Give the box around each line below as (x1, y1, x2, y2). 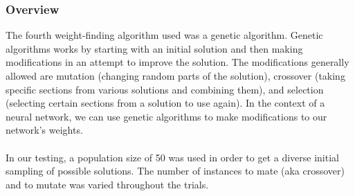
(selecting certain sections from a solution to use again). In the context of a (6, 96, 325, 110)
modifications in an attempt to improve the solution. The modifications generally (6, 55, 349, 69)
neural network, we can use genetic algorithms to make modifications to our (6, 109, 327, 123)
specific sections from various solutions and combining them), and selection (6, 82, 324, 96)
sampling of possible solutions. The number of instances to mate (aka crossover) (6, 163, 345, 178)
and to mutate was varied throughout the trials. (6, 177, 209, 191)
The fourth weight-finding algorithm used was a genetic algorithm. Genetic (6, 28, 323, 42)
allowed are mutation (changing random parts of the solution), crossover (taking (6, 69, 345, 82)
